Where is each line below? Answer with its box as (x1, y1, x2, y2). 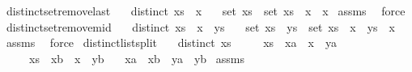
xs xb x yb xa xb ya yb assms (28, 49, 244, 66)
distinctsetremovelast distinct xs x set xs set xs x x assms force (6, 2, 406, 19)
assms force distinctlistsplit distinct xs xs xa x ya (6, 34, 337, 51)
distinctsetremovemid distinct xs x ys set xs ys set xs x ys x (6, 18, 395, 35)
